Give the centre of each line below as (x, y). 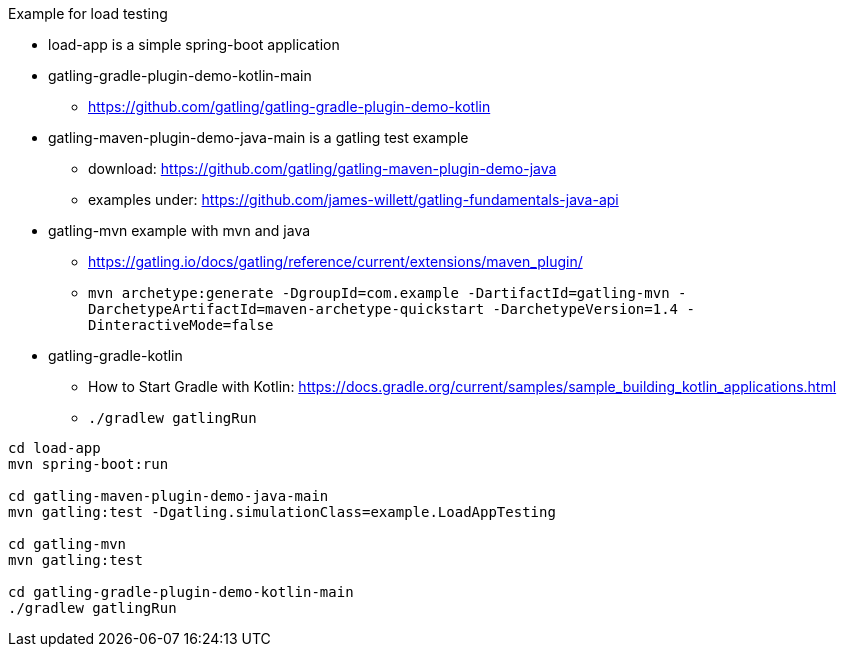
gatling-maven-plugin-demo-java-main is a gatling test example (258, 137)
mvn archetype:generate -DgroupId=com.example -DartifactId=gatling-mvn (379, 293)
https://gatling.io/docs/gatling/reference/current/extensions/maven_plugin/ (335, 261)
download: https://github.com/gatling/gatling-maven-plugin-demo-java (322, 168)
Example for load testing (88, 13)
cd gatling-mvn (67, 544)
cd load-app (54, 448)
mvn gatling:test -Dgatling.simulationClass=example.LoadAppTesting (282, 512)
